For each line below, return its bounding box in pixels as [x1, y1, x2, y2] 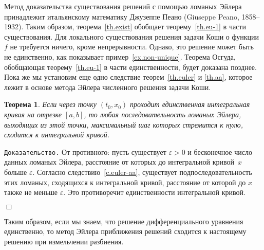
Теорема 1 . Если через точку [4, 99, 97, 110]
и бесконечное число [187, 146, 252, 157]
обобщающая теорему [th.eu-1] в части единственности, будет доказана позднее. [4, 61, 257, 72]
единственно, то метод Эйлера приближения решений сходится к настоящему [4, 226, 247, 237]
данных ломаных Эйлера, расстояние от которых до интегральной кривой [4, 156, 234, 167]
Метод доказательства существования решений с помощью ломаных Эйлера [4, 1, 242, 11]
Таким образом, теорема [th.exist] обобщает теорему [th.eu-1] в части [25, 21, 246, 32]
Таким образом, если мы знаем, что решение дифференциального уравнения [4, 216, 243, 226]
